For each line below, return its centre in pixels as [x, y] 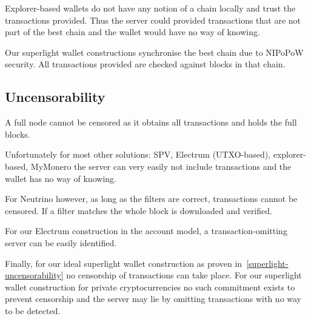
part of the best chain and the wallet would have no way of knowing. [132, 32]
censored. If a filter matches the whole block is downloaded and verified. [139, 210]
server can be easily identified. [61, 242]
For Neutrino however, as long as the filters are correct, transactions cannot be [151, 199]
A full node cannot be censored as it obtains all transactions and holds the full [151, 122]
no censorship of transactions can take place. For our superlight [184, 275]
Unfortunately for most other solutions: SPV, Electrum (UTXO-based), [138, 154]
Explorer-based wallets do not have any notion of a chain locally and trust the [150, 8]
